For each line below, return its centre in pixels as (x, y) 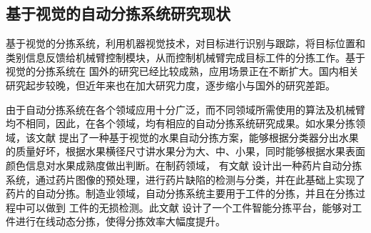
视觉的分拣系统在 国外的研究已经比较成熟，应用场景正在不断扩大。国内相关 (182, 71)
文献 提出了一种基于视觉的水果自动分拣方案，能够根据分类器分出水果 (197, 137)
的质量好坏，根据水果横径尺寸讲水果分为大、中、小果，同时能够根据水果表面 (185, 151)
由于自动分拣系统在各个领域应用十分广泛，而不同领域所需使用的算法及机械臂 (185, 109)
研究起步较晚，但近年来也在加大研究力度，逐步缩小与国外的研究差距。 (171, 85)
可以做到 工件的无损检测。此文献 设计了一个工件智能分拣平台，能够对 (189, 207)
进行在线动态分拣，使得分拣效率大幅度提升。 (120, 221)
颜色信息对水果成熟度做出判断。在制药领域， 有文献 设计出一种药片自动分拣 (184, 165)
